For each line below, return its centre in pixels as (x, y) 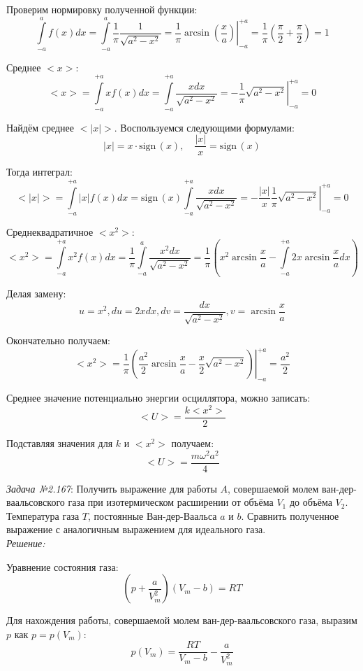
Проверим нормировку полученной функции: (102, 9)
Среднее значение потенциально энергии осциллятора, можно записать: (158, 398)
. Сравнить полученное (290, 515)
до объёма (311, 502)
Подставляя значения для (60, 443)
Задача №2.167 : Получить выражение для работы (112, 488)
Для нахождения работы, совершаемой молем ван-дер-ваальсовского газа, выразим (182, 620)
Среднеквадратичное (50, 232)
